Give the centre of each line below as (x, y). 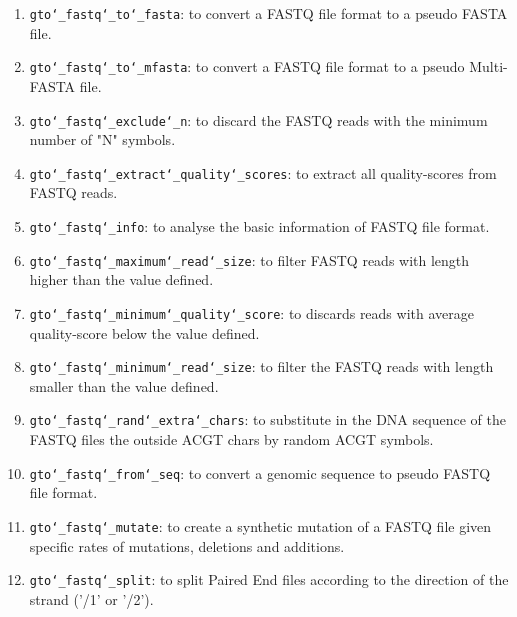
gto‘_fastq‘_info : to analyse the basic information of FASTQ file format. (259, 226)
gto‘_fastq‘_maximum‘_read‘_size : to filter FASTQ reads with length (249, 259)
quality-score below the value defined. (144, 332)
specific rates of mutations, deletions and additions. (187, 545)
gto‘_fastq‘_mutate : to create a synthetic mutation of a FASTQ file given (260, 525)
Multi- (488, 66)
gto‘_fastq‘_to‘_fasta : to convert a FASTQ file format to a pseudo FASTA (268, 13)
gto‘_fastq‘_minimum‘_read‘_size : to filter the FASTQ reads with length (261, 366)
